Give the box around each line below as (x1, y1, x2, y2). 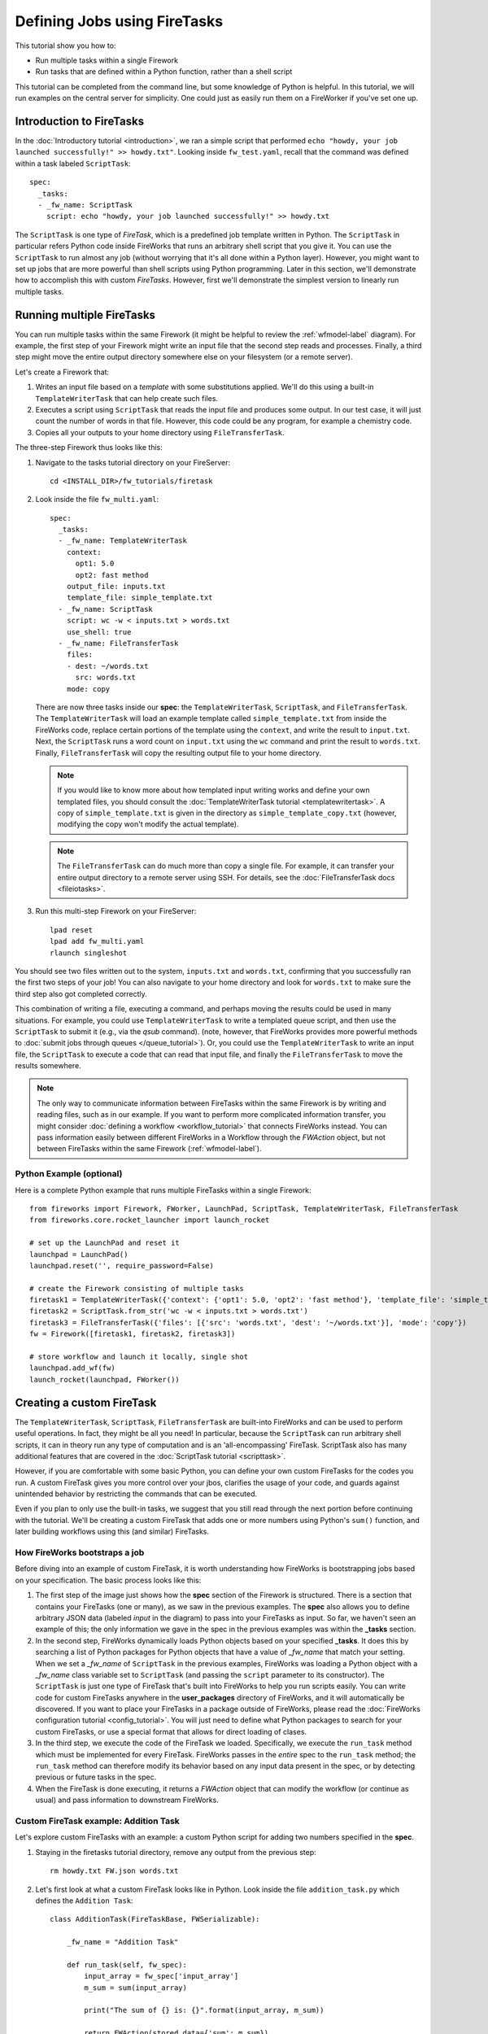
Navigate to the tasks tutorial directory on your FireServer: (35, 457, 231, 467)
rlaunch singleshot (50, 948, 128, 958)
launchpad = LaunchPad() (29, 1250, 129, 1259)
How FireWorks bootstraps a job (15, 1547, 145, 1558)
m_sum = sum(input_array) (84, 1983, 187, 1993)
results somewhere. (15, 1061, 81, 1071)
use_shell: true (66, 627, 132, 636)
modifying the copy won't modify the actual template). (57, 819, 239, 829)
